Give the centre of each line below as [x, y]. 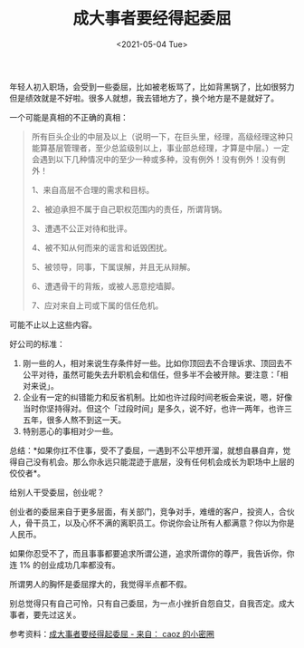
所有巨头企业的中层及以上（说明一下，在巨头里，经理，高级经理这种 [158, 136]
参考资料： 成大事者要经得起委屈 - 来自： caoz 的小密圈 [112, 633]
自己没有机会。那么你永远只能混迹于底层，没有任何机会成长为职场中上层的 [156, 461]
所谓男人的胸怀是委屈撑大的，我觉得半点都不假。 [100, 584]
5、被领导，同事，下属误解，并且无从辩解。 [114, 266]
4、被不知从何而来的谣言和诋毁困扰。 [101, 247]
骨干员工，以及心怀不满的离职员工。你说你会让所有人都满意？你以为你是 [160, 523]
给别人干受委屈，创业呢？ [57, 492]
